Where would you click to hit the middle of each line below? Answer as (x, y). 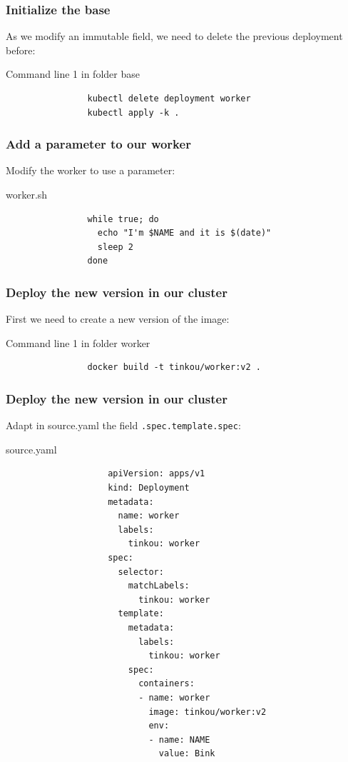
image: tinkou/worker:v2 (208, 712)
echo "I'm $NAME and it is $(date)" (184, 233)
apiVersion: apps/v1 (157, 474)
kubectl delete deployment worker (169, 99)
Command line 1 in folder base (73, 74)
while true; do (123, 219)
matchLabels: (159, 586)
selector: (141, 572)
